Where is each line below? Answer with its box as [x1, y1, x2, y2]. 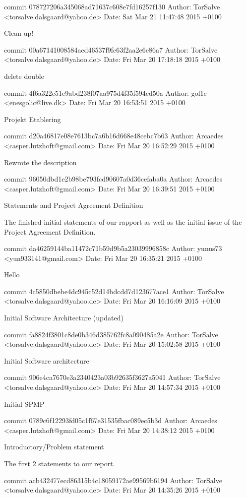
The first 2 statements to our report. [4, 458, 115, 468]
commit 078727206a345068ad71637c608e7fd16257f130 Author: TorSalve [4, 1, 220, 11]
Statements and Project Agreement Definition [4, 200, 143, 210]
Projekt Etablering [4, 114, 61, 124]
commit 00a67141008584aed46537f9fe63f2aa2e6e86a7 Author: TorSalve [4, 44, 218, 55]
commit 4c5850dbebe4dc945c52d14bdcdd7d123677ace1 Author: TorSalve [4, 286, 224, 296]
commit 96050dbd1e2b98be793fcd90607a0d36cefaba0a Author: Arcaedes [4, 174, 223, 184]
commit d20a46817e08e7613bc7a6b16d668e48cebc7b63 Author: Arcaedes [4, 130, 224, 141]
